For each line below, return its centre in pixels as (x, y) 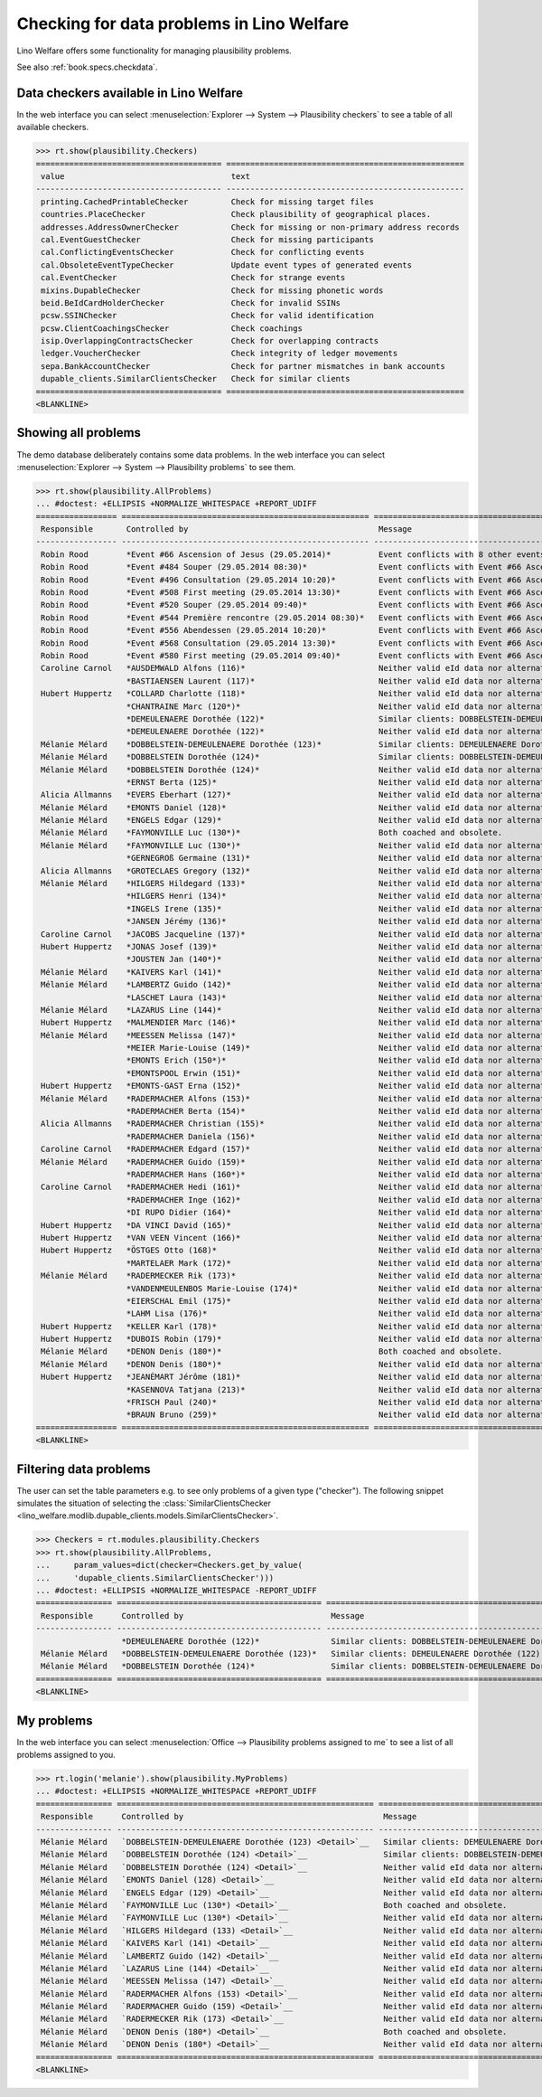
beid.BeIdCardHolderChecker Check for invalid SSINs (191, 302)
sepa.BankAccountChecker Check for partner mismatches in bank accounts (243, 366)
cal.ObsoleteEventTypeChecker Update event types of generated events (227, 265)
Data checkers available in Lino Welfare (130, 93)
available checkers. (53, 128)
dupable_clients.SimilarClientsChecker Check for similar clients (196, 379)
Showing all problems (79, 433)
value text (145, 176)
